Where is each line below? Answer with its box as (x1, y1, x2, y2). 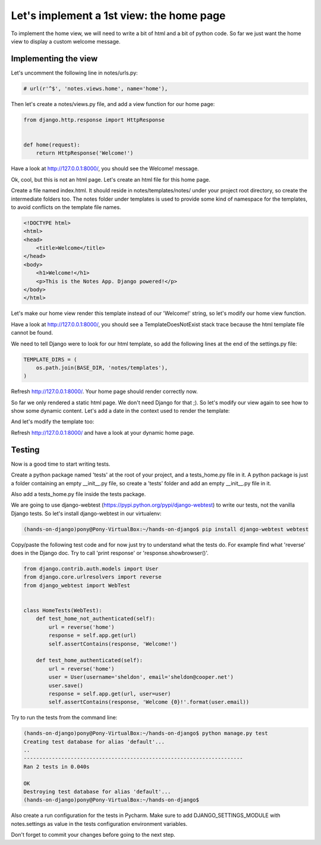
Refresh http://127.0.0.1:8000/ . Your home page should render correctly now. (11, 388, 199, 395)
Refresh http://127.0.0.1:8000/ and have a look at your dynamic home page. (11, 429, 194, 436)
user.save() (48, 682, 83, 689)
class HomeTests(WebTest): (23, 607, 102, 614)
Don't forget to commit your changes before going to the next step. (11, 831, 175, 838)
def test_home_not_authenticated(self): (36, 615, 156, 622)
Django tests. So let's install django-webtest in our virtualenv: (11, 510, 162, 517)
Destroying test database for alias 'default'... (23, 788, 171, 795)
